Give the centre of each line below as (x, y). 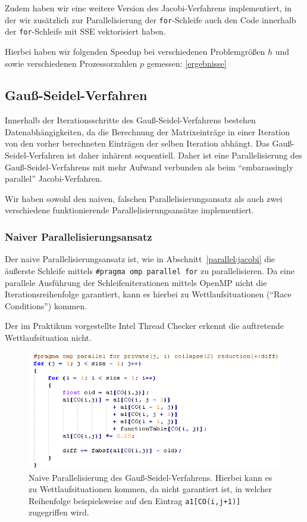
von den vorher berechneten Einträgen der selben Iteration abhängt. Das (137, 143)
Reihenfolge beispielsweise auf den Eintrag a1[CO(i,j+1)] (135, 500)
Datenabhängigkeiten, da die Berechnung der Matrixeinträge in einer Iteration (147, 131)
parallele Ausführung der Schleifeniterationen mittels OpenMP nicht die (136, 282)
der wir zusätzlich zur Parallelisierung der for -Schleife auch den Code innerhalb (151, 19)
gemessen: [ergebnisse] (187, 63)
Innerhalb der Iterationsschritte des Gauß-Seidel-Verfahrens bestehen (130, 120)
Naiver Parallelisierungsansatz (79, 236)
